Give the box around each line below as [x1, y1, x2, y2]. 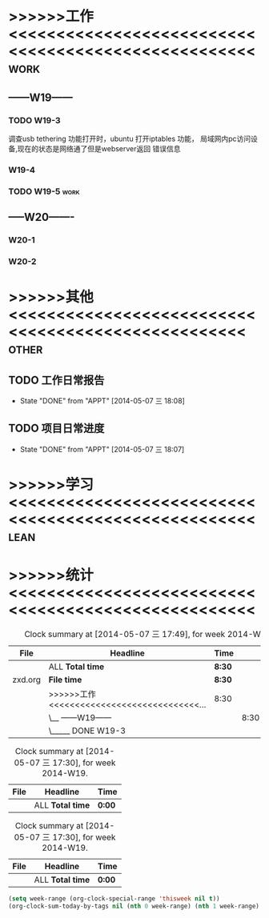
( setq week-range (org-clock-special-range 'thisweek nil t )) [8, 894, 220, 903]
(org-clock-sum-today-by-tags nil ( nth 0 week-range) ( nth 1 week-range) [8, 902, 260, 910]
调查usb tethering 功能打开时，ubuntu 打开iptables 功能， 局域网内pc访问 [8, 134, 251, 143]
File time [48, 674, 82, 685]
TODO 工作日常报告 [8, 373, 105, 387]
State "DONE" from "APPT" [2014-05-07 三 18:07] [19, 444, 185, 454]
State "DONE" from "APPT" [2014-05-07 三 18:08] [19, 395, 186, 405]
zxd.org [12, 674, 42, 685]
